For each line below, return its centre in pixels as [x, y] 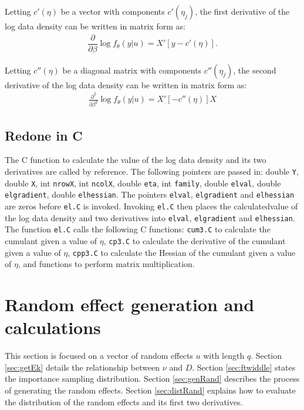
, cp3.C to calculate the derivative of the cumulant [195, 241]
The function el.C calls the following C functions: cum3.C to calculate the [138, 229]
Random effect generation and [130, 304]
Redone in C [44, 135]
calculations [53, 327]
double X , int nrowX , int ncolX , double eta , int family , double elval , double [143, 183]
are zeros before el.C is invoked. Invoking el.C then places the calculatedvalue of [151, 206]
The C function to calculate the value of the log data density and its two [136, 160]
